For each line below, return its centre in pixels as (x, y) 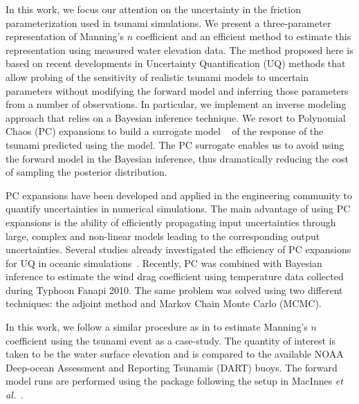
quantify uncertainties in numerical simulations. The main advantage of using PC (178, 209)
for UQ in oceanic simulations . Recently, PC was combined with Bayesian (164, 263)
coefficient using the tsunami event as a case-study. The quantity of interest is (171, 340)
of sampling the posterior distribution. (86, 172)
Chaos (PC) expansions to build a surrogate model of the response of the (165, 131)
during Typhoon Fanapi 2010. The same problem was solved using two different (174, 290)
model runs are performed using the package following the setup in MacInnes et (174, 381)
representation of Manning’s (65, 36)
